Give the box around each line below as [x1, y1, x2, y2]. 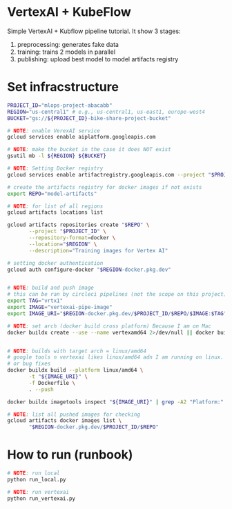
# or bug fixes [7, 360, 51, 368]
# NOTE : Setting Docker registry [7, 165, 104, 172]
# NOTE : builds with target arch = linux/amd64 [7, 348, 147, 355]
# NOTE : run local [7, 470, 60, 477]
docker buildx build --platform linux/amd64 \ [7, 367, 144, 374]
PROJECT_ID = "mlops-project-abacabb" [7, 101, 113, 109]
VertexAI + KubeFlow [7, 4, 131, 20]
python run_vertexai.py [7, 495, 76, 502]
